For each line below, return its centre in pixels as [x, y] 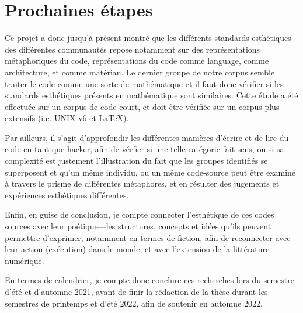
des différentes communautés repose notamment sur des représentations [133, 49]
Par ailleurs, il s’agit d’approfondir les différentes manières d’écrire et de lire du [147, 137]
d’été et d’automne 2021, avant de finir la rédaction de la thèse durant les [136, 291]
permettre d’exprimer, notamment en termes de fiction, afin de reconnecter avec [148, 237]
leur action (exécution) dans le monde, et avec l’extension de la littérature [137, 249]
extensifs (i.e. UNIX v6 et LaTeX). [67, 118]
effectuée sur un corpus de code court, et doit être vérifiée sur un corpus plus [142, 106]
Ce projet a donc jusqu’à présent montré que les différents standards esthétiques [148, 38]
